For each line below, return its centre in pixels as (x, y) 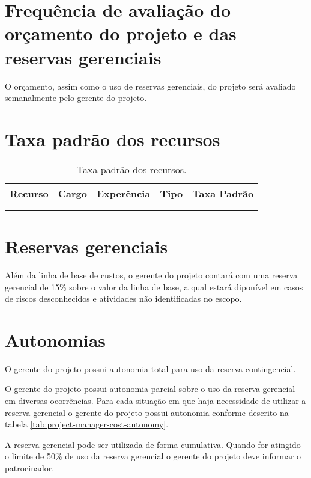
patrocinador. (30, 468)
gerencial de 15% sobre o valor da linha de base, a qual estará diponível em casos (154, 286)
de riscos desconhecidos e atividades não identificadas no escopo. (123, 299)
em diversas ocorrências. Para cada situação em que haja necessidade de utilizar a (155, 401)
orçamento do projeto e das (121, 33)
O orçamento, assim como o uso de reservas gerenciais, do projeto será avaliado (150, 86)
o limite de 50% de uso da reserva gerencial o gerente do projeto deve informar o (153, 456)
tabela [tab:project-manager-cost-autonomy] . (87, 424)
